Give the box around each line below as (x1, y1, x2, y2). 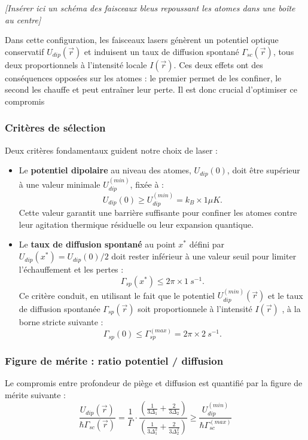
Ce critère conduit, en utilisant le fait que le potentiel (19, 289, 215, 301)
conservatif (5, 45, 44, 57)
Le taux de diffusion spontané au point (19, 238, 176, 250)
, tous (273, 45, 294, 57)
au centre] (5, 13, 41, 26)
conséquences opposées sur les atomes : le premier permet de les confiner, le (5, 71, 282, 84)
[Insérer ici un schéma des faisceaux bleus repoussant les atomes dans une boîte (5, 2, 295, 14)
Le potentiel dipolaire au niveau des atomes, (19, 164, 191, 176)
